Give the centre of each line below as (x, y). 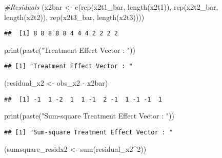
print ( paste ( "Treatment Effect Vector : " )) (70, 50)
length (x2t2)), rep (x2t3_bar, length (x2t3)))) (74, 17)
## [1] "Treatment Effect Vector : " (68, 66)
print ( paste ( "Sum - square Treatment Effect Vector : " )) (89, 116)
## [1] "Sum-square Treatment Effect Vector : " (89, 132)
